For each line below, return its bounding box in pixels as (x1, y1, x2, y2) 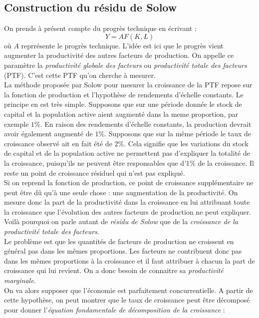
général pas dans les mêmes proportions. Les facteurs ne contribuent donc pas (4, 246, 242, 256)
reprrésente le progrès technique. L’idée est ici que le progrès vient (21, 40, 224, 50)
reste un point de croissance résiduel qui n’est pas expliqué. (4, 167, 185, 178)
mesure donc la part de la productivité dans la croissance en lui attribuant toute (4, 197, 250, 207)
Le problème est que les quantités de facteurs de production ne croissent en (4, 236, 234, 246)
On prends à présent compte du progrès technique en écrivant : (4, 23, 197, 33)
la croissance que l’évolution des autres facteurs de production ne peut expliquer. (4, 206, 252, 217)
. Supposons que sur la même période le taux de (104, 128, 251, 139)
